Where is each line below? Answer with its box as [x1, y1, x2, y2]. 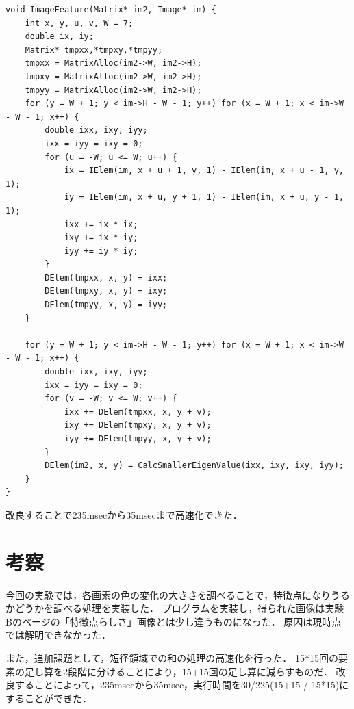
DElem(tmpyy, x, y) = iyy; [45, 300, 168, 310]
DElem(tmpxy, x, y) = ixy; [45, 286, 168, 296]
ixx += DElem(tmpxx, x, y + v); [64, 407, 212, 417]
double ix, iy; [25, 31, 94, 42]
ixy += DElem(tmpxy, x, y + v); [64, 420, 212, 430]
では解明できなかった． [5, 628, 111, 642]
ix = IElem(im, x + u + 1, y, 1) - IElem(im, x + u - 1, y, [64, 166, 344, 176]
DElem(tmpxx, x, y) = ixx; [45, 272, 168, 283]
